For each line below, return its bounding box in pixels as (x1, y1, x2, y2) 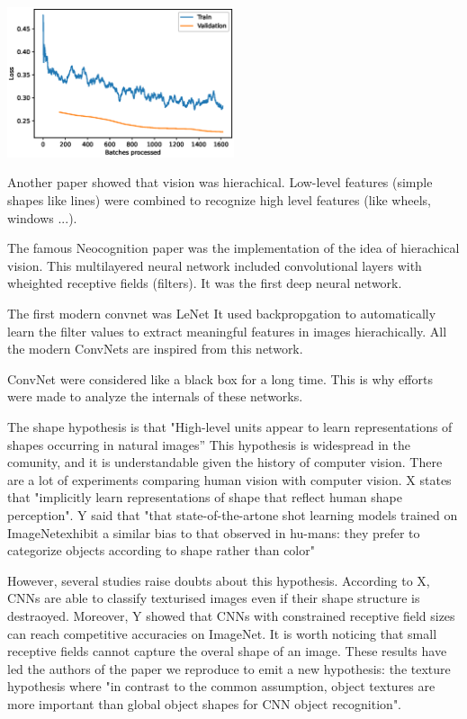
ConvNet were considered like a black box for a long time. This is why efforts (7, 369, 433, 388)
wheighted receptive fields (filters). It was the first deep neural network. (7, 274, 402, 292)
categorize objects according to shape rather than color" (7, 541, 315, 560)
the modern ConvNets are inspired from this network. (7, 339, 303, 358)
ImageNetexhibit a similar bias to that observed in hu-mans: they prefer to (7, 523, 420, 542)
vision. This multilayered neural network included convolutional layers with (7, 256, 422, 274)
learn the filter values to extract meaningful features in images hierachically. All (7, 321, 447, 340)
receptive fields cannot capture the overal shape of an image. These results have (7, 642, 447, 661)
